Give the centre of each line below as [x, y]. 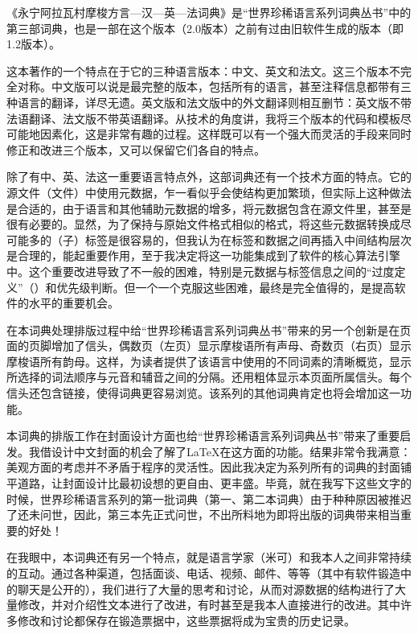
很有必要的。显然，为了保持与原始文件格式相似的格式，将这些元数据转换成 [203, 224]
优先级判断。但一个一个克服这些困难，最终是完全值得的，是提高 [225, 287]
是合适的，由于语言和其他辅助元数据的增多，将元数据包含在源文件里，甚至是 [209, 208]
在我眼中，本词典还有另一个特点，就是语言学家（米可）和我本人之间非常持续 [209, 557]
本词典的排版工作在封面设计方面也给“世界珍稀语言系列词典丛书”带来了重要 [203, 436]
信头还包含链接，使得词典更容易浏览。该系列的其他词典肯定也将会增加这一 [203, 393]
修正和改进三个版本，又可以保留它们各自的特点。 [136, 149]
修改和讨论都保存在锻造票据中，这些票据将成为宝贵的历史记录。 [186, 620]
